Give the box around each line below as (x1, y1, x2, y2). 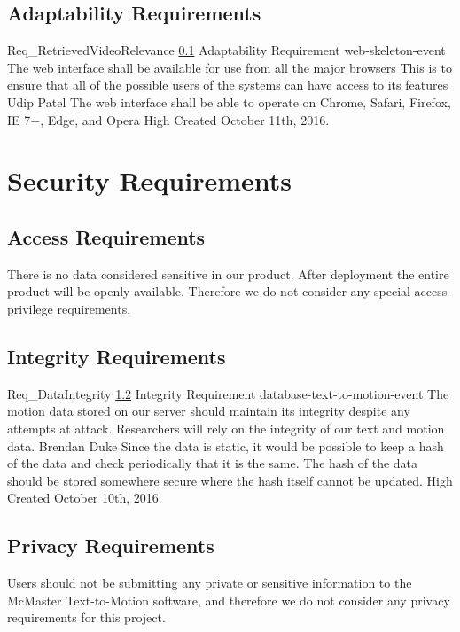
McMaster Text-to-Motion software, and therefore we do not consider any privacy (7, 590, 450, 609)
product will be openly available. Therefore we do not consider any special (7, 282, 410, 300)
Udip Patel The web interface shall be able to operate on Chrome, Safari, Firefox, (7, 92, 451, 111)
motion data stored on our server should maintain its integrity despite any (7, 402, 410, 420)
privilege (7, 299, 53, 317)
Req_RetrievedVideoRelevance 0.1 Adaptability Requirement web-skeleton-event (7, 41, 446, 59)
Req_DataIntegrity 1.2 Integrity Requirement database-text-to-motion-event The (7, 384, 449, 402)
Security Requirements (7, 162, 292, 199)
